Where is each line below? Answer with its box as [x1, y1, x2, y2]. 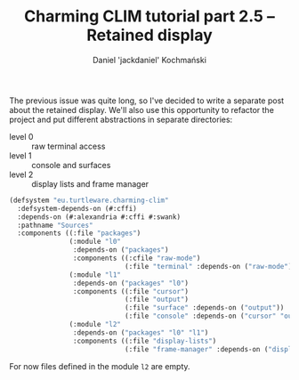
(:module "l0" [69, 238, 122, 247]
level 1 [9, 150, 33, 161]
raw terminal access [31, 141, 106, 151]
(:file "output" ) [124, 295, 190, 304]
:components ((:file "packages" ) [17, 229, 141, 238]
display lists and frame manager [31, 178, 149, 189]
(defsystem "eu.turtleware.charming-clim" [9, 196, 169, 205]
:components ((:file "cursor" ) [72, 287, 190, 295]
